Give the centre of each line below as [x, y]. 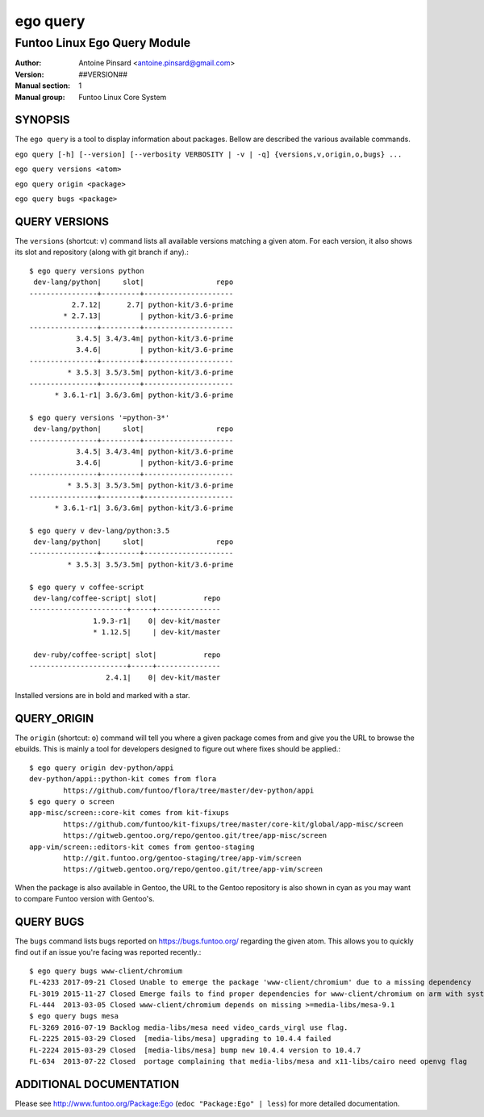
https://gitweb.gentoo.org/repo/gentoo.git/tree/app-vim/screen [193, 869]
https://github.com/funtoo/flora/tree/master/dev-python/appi [189, 790]
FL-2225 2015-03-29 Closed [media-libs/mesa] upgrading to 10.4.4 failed [180, 1039]
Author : [28, 63]
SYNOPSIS [42, 120]
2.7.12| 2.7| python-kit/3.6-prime [152, 304]
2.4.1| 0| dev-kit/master [163, 677]
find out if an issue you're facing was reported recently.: [108, 952]
